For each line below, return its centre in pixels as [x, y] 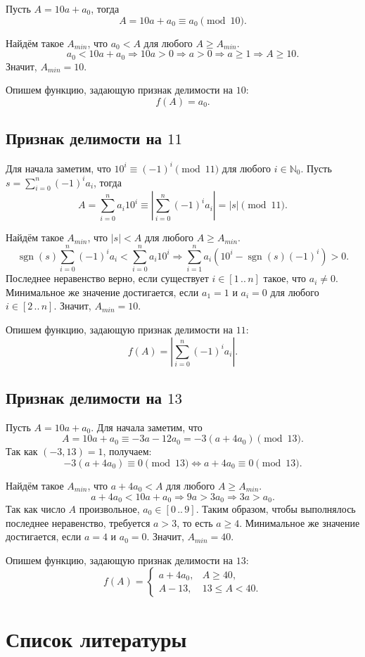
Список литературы [96, 638]
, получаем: [127, 451]
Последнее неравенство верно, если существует [107, 278]
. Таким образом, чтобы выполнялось [276, 508]
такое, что [285, 278]
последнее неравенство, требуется [78, 522]
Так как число [36, 508]
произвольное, [109, 508]
